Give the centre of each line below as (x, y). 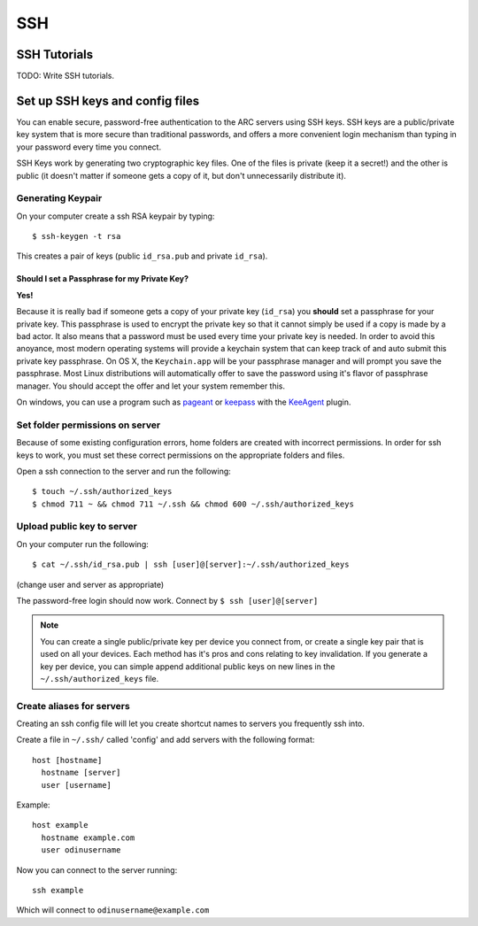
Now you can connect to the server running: (97, 870)
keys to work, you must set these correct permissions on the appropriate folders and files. (181, 455)
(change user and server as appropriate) (90, 584)
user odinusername (81, 850)
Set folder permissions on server (89, 425)
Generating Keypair (59, 198)
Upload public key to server (77, 527)
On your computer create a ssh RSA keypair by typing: (116, 216)
